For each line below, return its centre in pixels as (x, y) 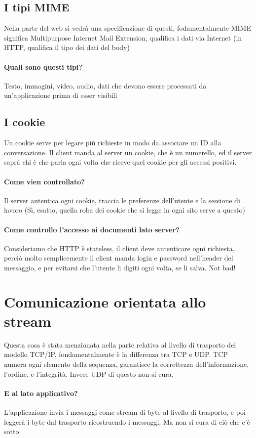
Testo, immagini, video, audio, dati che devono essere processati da (105, 85)
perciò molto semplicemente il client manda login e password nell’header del (119, 258)
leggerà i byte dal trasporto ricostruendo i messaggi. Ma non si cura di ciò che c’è (127, 421)
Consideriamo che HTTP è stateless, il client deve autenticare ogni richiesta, (119, 248)
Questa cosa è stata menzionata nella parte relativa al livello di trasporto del (120, 344)
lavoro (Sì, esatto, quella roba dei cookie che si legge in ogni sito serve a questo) (125, 210)
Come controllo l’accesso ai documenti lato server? (92, 229)
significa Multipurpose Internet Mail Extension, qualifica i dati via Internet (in (123, 37)
